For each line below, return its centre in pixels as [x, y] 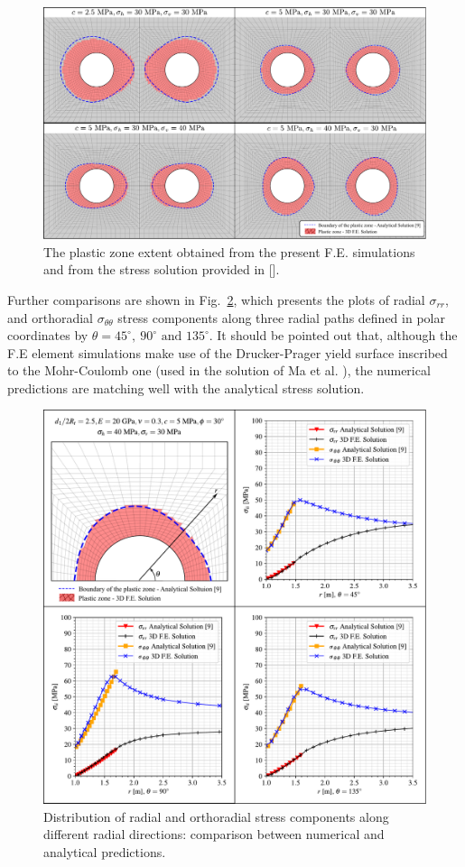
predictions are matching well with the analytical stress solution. [186, 387]
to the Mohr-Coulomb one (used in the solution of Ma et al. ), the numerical [219, 370]
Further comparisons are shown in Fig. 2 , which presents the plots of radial [216, 299]
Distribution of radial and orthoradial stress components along [216, 816]
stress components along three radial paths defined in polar [281, 317]
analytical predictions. [105, 852]
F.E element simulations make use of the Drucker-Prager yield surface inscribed [228, 352]
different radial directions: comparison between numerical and [214, 834]
